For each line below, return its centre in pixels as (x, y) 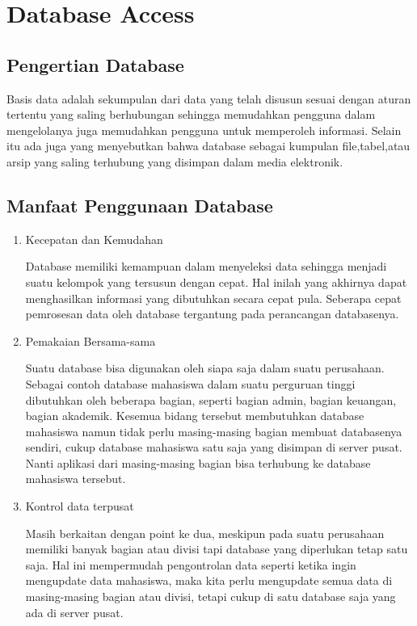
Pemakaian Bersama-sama (91, 340)
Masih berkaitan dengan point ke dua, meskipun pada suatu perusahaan (205, 533)
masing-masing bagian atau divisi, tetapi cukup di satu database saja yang (211, 597)
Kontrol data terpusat (80, 506)
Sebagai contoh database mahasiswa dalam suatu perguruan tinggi (190, 383)
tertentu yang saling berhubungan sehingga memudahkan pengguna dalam (191, 114)
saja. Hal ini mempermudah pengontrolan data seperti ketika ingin (191, 564)
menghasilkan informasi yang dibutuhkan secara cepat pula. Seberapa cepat (213, 298)
